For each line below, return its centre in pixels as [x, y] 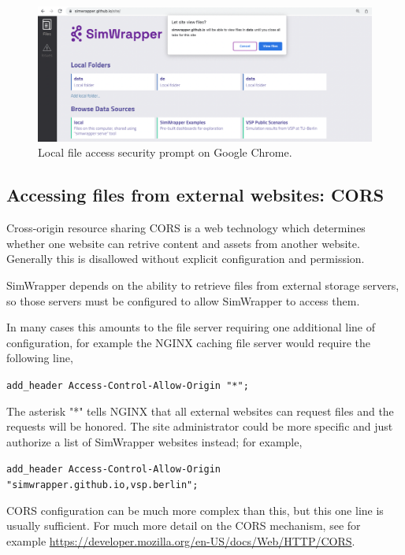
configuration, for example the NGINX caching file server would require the [189, 342]
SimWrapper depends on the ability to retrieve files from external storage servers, [203, 285]
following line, [40, 358]
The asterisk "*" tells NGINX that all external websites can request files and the [200, 411]
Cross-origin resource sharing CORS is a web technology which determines [186, 228]
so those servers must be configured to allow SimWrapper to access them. [183, 300]
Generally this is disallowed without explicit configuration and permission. [186, 259]
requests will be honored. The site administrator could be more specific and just [200, 426]
